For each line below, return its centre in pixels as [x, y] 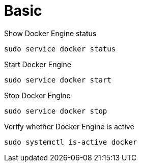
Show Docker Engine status [50, 33]
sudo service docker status [60, 49]
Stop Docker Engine [37, 95]
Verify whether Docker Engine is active [69, 126]
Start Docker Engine [38, 64]
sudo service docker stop [56, 111]
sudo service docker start [58, 80]
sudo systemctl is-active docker [71, 142]
